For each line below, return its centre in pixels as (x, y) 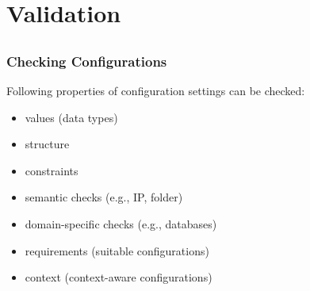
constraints (52, 170)
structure (47, 144)
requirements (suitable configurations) (117, 250)
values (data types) (71, 117)
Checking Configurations (87, 61)
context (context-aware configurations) (119, 277)
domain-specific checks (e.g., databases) (121, 224)
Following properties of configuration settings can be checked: (156, 91)
